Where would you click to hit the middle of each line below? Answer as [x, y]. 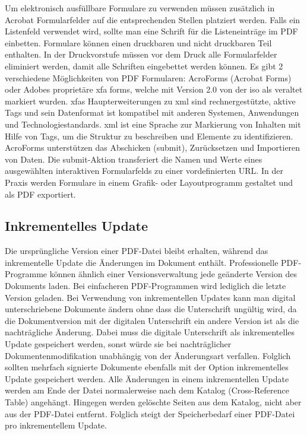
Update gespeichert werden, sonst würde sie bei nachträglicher [118, 344]
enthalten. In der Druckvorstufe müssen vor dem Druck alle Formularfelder [141, 54]
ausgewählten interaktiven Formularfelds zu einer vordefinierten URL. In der [144, 171]
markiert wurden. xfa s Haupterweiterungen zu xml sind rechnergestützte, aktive [150, 101]
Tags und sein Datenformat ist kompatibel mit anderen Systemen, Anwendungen [152, 112]
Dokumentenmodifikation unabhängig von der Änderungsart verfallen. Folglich [148, 355]
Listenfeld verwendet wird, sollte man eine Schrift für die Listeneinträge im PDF [151, 31]
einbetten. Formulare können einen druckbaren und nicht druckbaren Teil [138, 42]
